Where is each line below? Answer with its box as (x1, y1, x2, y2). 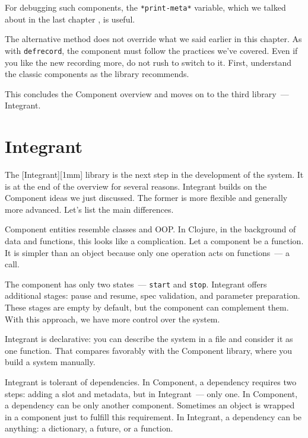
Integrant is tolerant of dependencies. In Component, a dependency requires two (5, 375, 297, 388)
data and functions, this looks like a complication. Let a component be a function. (5, 234, 304, 247)
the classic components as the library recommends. (5, 68, 189, 80)
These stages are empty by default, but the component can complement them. (5, 301, 289, 313)
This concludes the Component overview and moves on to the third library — (5, 87, 289, 100)
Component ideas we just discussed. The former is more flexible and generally (5, 191, 288, 204)
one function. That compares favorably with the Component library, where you (5, 344, 293, 356)
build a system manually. (5, 356, 96, 368)
